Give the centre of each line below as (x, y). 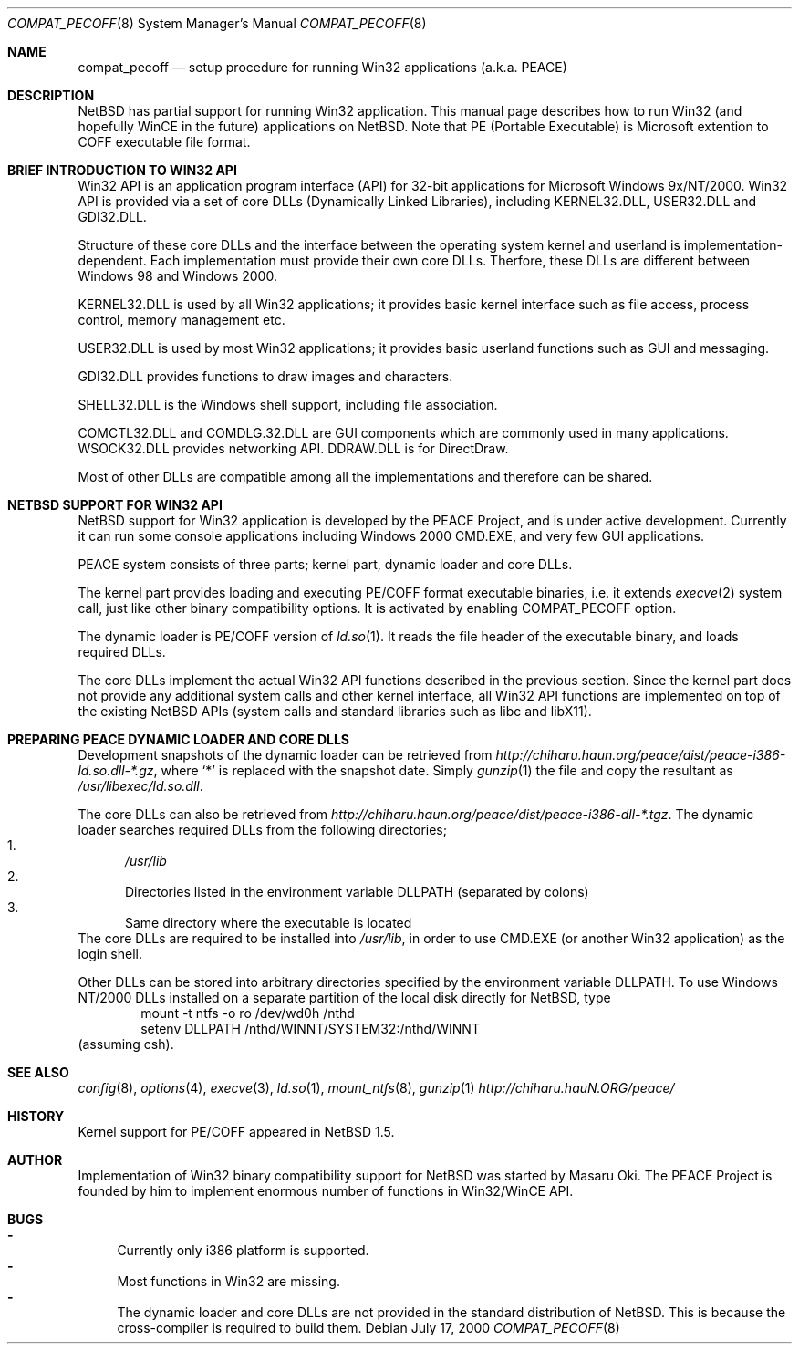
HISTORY (36, 1116)
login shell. (110, 954)
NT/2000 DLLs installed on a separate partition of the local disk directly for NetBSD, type (344, 998)
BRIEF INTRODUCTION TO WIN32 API (122, 170)
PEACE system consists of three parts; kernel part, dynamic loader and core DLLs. (325, 564)
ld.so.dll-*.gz (116, 770)
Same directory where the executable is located (269, 923)
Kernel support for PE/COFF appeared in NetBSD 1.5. (236, 1132)
